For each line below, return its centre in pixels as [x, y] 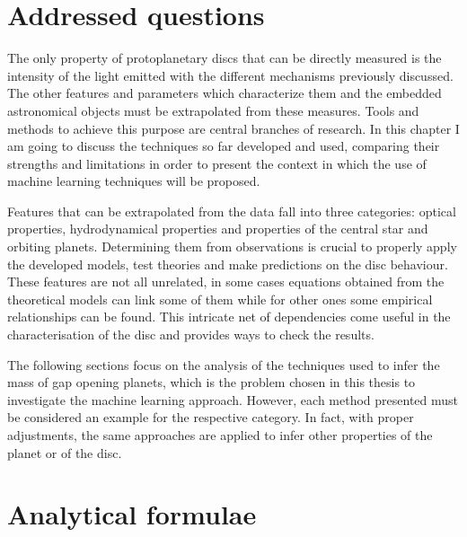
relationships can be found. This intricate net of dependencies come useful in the [229, 317]
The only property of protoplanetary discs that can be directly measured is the [225, 58]
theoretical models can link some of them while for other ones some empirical [220, 299]
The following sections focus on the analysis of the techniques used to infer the [224, 364]
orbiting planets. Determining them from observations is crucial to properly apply [232, 246]
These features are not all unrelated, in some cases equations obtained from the [226, 282]
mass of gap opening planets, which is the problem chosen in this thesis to [211, 382]
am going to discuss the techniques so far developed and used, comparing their [224, 146]
